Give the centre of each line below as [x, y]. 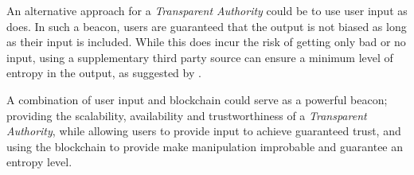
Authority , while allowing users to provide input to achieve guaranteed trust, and [204, 131]
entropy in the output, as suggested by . [104, 73]
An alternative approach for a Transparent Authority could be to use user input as [207, 10]
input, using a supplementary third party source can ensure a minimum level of [200, 57]
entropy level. [39, 162]
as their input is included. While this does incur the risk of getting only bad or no [206, 42]
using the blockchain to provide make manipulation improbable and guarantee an [205, 146]
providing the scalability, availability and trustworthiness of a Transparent [187, 115]
